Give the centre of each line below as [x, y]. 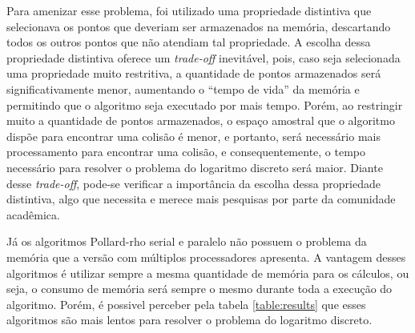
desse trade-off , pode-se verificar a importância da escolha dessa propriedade [193, 183]
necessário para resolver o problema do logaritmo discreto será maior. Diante [195, 167]
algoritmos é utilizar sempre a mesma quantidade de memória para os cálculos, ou [208, 273]
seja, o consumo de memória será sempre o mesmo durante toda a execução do [199, 289]
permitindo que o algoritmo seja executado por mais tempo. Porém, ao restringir [205, 104]
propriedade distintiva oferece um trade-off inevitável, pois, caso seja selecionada [203, 57]
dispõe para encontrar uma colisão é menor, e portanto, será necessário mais [193, 136]
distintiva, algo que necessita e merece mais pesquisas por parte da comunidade [201, 199]
